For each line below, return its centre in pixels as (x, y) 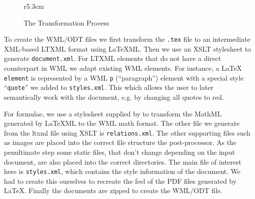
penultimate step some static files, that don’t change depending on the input (120, 152)
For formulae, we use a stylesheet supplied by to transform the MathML (113, 113)
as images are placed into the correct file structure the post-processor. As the (120, 142)
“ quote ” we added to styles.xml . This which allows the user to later (109, 87)
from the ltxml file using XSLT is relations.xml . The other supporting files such (127, 132)
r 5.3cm (34, 6)
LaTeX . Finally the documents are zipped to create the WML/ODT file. (113, 190)
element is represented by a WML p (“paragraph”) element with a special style (124, 77)
